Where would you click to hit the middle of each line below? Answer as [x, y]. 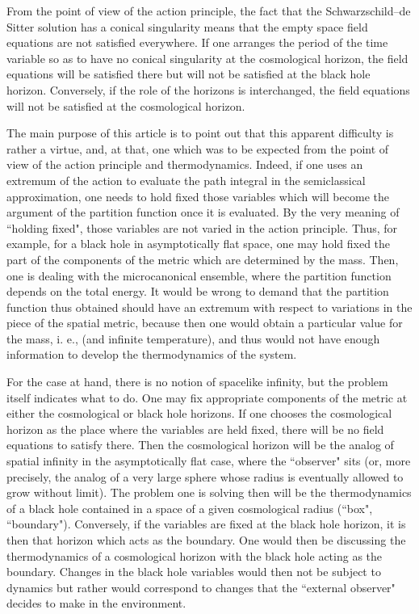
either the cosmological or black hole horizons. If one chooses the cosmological [199, 413]
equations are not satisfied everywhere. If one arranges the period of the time [197, 42]
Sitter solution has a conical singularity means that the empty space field [187, 26]
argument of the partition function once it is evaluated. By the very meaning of [203, 212]
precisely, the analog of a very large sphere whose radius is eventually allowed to [205, 476]
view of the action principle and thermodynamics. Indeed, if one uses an [185, 164]
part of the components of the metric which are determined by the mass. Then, [203, 259]
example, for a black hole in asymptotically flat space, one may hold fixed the [199, 244]
